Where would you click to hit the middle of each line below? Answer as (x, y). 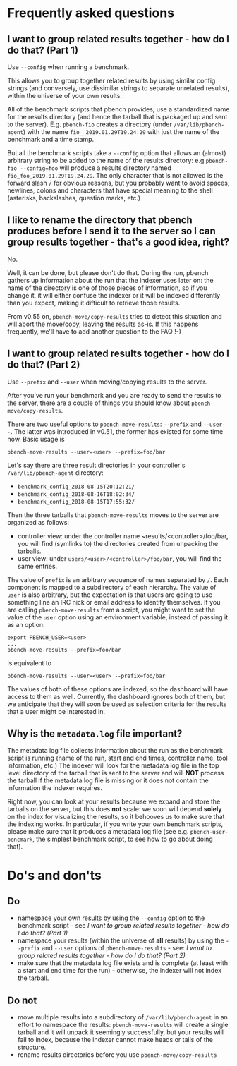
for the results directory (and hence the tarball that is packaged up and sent (117, 117)
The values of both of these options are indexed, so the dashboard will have (118, 689)
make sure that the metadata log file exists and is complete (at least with (122, 963)
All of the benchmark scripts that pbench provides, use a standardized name (119, 109)
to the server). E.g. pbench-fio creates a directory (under (90, 124)
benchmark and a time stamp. (51, 139)
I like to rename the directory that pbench (100, 220)
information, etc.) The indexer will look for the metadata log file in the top (113, 765)
